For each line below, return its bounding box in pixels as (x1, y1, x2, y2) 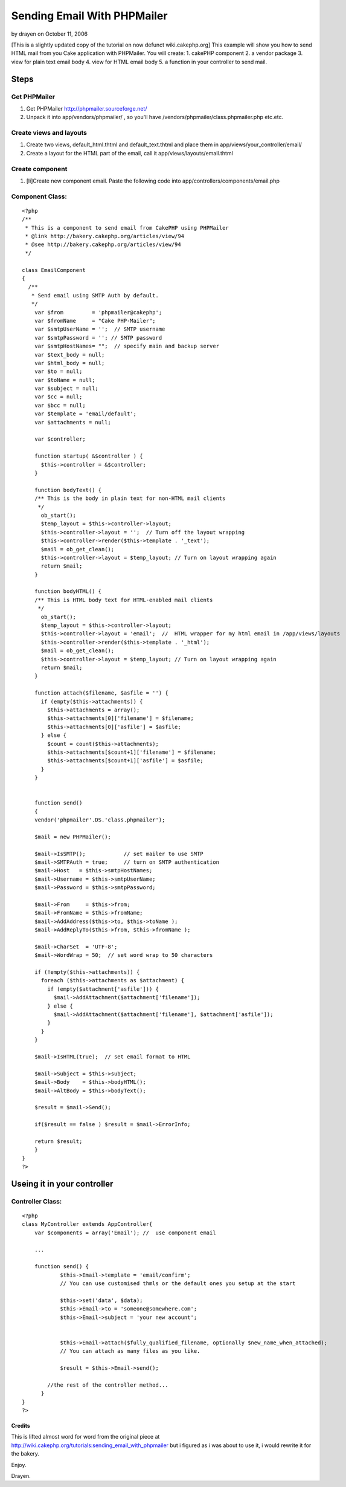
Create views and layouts (11, 129, 88, 137)
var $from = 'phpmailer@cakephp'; (34, 309, 162, 316)
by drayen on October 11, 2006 (11, 30, 88, 37)
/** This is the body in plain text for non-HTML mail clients (34, 495, 226, 502)
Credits (11, 1422, 30, 1429)
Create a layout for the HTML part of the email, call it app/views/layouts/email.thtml (26, 149, 234, 157)
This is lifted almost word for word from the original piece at (11, 1433, 160, 1440)
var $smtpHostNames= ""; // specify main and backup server (34, 343, 220, 350)
